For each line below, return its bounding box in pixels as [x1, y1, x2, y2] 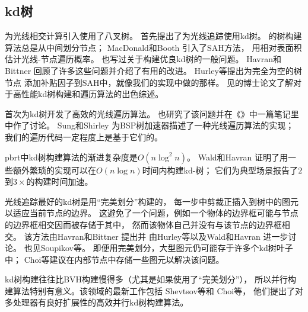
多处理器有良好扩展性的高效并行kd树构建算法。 [5, 296, 189, 308]
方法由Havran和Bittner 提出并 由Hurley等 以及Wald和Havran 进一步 [32, 230, 288, 242]
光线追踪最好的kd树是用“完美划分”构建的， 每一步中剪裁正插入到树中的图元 [5, 195, 299, 207]
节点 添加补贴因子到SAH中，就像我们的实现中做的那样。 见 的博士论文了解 [5, 76, 294, 88]
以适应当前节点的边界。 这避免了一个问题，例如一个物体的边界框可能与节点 [5, 207, 299, 219]
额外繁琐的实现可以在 [12, 163, 96, 176]
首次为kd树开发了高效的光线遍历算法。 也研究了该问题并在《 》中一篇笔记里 [5, 107, 299, 120]
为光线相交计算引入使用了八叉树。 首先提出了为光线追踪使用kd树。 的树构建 [5, 30, 302, 42]
